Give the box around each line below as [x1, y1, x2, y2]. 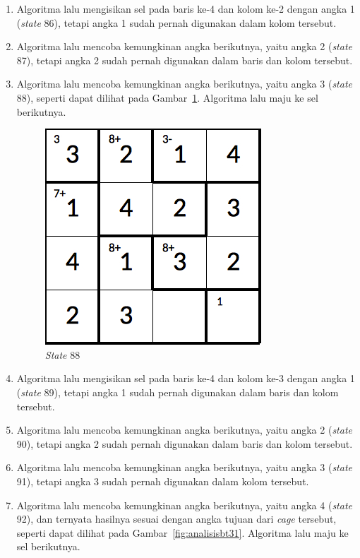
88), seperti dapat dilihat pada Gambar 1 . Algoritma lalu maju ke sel [16, 90, 318, 105]
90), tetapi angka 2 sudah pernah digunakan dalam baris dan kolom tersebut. [16, 436, 353, 451]
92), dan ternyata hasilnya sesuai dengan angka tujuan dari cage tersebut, [16, 511, 337, 526]
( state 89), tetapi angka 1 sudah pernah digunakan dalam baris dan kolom [16, 384, 339, 399]
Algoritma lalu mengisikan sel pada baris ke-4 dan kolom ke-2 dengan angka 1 [16, 1, 355, 16]
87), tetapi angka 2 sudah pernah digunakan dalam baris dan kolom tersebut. [16, 52, 353, 67]
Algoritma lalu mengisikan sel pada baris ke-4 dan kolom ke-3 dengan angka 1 [16, 371, 355, 386]
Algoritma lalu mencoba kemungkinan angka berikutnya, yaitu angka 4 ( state [16, 497, 352, 512]
